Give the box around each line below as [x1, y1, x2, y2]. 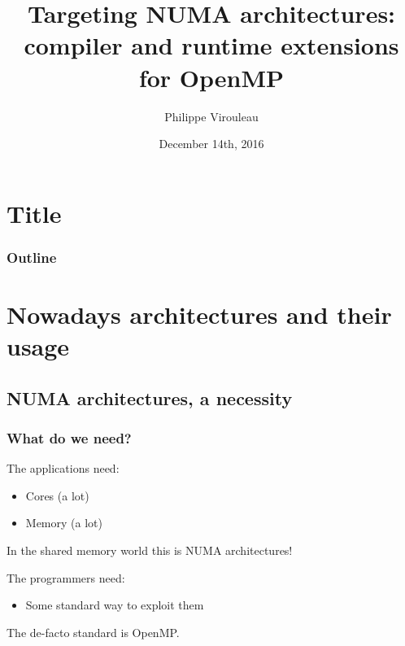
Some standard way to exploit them [25, 596, 204, 613]
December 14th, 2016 [159, 135, 264, 152]
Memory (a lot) [25, 514, 102, 531]
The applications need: [7, 460, 120, 477]
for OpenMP [138, 60, 285, 94]
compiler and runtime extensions [24, 28, 399, 62]
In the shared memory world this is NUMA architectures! [7, 542, 293, 559]
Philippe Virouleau [164, 107, 259, 124]
